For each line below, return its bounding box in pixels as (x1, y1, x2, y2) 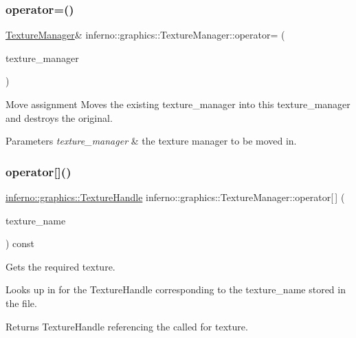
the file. (5, 295, 37, 310)
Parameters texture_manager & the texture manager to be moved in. (5, 134, 297, 148)
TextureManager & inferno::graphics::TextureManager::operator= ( (5, 28, 285, 42)
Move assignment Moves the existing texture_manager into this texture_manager (5, 97, 351, 111)
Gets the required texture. (5, 259, 115, 273)
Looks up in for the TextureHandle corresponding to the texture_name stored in (5, 282, 346, 297)
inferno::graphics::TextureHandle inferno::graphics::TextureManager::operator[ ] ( (5, 190, 345, 204)
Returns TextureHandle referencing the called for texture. (5, 319, 248, 333)
